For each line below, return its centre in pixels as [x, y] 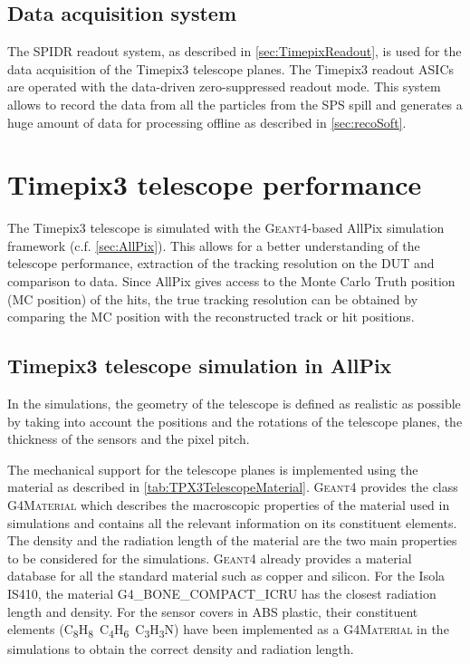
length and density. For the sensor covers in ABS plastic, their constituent [213, 611]
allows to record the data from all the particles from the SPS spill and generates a [235, 104]
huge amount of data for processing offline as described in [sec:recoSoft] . [207, 122]
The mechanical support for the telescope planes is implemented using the [213, 469]
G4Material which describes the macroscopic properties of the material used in [229, 505]
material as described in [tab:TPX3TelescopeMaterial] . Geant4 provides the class [233, 487]
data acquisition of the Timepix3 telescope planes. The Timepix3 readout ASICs [231, 68]
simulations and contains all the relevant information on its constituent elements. [232, 522]
